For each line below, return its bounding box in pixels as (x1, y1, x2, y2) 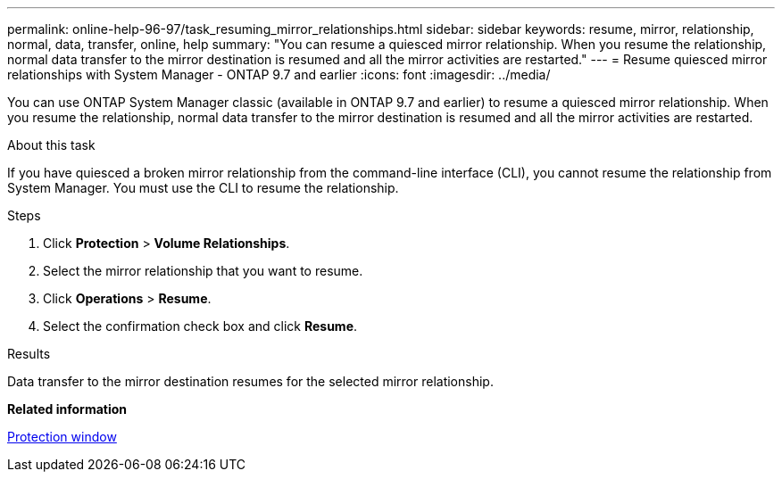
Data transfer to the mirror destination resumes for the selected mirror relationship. (7, 374, 494, 389)
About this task (7, 137, 96, 153)
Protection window (7, 429, 117, 444)
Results (7, 346, 51, 361)
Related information (7, 401, 128, 417)
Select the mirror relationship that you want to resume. (43, 263, 363, 278)
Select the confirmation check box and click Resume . (43, 318, 358, 334)
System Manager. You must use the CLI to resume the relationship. (7, 180, 399, 195)
